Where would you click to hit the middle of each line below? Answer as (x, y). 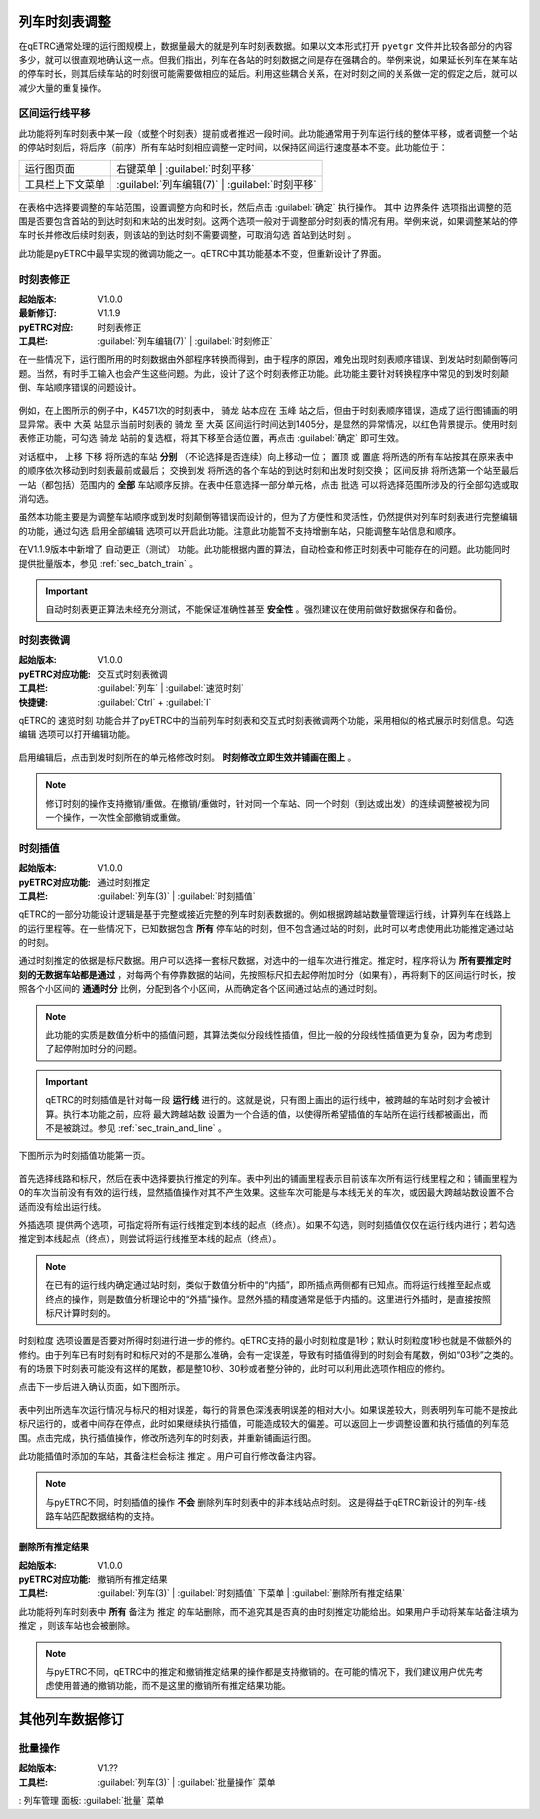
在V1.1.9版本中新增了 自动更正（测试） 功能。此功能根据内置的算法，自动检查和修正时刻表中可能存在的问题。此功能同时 (264, 549)
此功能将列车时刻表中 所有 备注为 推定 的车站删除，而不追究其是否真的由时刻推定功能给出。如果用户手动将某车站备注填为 (268, 1611)
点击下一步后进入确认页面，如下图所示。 (101, 1387)
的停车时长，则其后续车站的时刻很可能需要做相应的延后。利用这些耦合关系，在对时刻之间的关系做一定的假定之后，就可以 (268, 74)
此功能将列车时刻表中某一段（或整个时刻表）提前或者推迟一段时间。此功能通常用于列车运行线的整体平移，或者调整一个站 (268, 133)
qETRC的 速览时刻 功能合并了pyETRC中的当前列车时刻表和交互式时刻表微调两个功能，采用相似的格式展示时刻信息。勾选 (266, 721)
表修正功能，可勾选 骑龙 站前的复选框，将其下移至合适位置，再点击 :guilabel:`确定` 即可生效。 (211, 438)
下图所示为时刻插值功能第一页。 (84, 1156)
